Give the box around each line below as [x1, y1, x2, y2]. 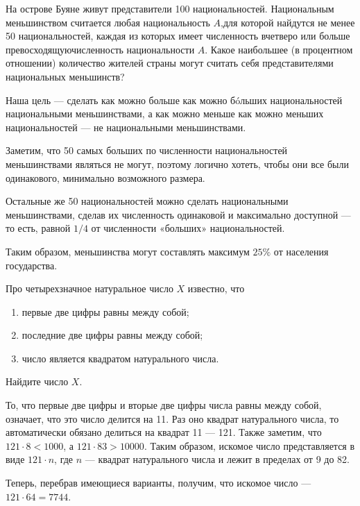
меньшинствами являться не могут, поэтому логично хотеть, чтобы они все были [6, 156, 350, 171]
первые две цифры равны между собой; [22, 304, 189, 319]
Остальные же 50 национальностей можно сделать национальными [6, 194, 289, 208]
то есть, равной [6, 221, 71, 235]
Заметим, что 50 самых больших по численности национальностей [6, 143, 288, 158]
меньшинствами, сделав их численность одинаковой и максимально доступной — [6, 207, 351, 221]
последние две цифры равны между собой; [22, 328, 203, 342]
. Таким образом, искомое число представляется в [144, 438, 355, 453]
